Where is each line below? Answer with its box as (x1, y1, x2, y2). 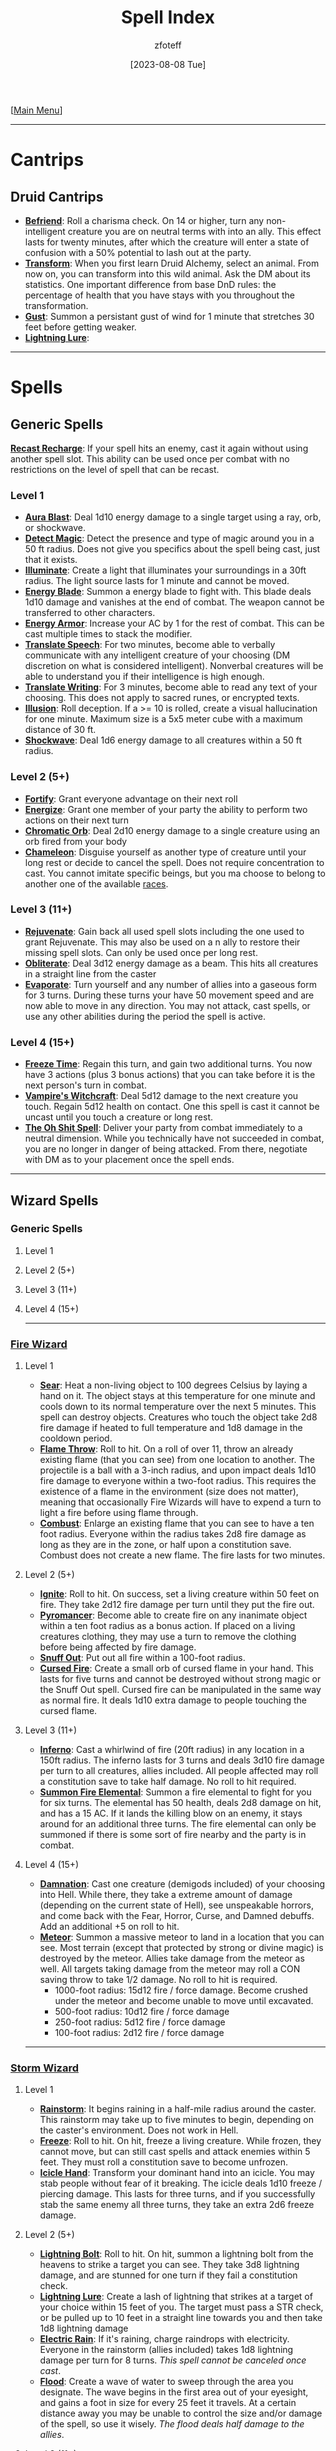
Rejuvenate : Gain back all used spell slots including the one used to (24, 925, 305, 937)
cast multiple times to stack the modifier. (24, 628, 193, 640)
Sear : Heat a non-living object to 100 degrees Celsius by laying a (39, 1379, 308, 1391)
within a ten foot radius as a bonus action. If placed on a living (39, 1620, 296, 1632)
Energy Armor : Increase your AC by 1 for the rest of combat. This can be (24, 617, 325, 630)
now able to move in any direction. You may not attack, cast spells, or (24, 999, 311, 1011)
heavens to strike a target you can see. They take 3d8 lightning (39, 2259, 300, 2271)
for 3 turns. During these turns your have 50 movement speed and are (24, 989, 315, 1001)
